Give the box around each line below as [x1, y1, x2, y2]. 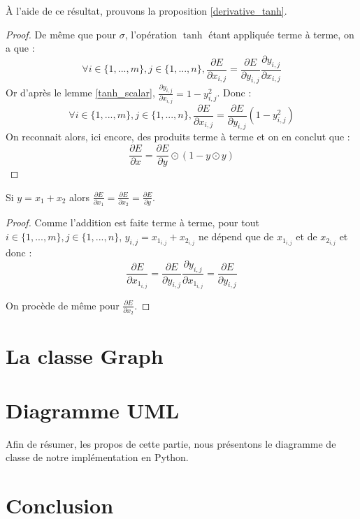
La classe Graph [6, 341, 164, 370]
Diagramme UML [6, 395, 180, 424]
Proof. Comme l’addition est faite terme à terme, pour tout [6, 215, 259, 230]
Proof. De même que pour [6, 27, 117, 41]
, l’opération [124, 27, 178, 41]
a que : [6, 41, 35, 55]
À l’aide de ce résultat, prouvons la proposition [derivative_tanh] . [6, 3, 287, 17]
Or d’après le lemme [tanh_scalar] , [6, 85, 155, 100]
